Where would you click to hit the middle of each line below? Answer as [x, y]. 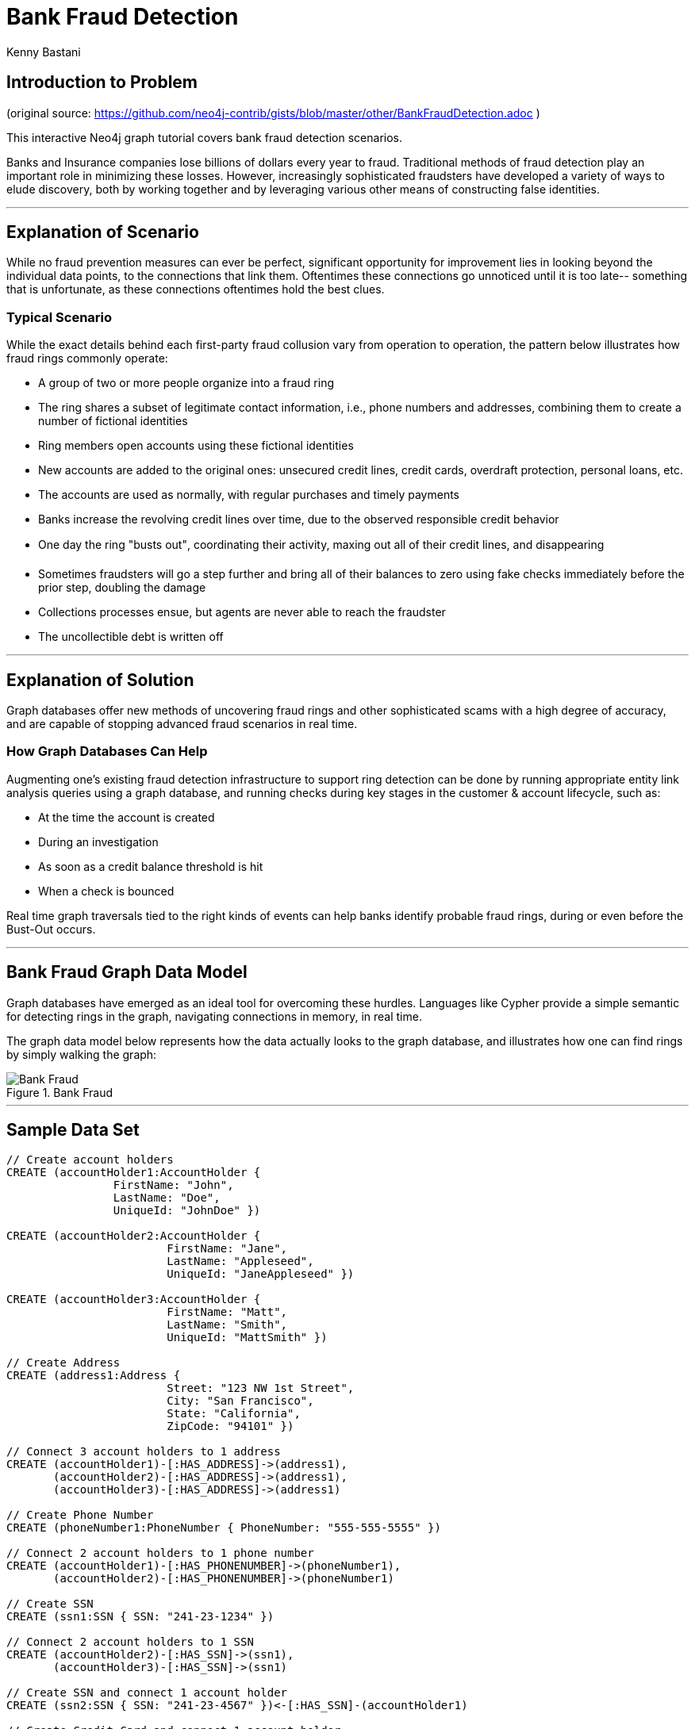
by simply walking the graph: [82, 1054]
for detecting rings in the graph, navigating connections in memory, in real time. [214, 1016]
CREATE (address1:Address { [94, 1376]
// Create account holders [90, 1160]
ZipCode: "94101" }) [230, 1426]
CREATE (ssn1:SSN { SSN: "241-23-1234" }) [140, 1617]
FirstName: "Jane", [227, 1249]
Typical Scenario [60, 317]
